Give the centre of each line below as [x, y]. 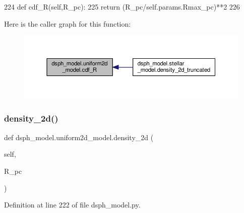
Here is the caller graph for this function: [68, 23]
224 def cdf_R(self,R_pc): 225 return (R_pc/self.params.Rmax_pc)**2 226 [122, 7]
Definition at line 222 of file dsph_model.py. [72, 205]
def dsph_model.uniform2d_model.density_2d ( [79, 137]
